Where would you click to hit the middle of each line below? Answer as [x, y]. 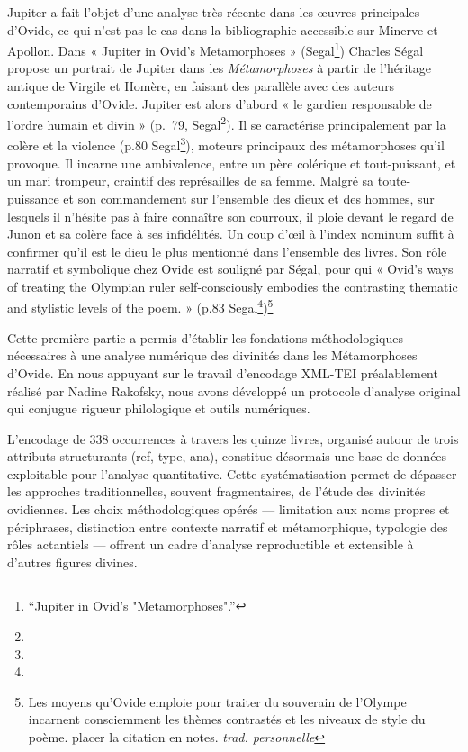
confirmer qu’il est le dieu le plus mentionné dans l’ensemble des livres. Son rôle [227, 251]
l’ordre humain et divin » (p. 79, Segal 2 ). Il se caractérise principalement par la [227, 123]
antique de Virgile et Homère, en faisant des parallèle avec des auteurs [201, 86]
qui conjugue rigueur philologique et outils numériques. [159, 408]
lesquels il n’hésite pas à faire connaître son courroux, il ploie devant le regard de [230, 216]
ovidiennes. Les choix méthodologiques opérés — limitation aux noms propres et [229, 509]
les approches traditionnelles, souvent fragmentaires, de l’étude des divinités [216, 491]
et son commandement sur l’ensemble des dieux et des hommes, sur [249, 198]
